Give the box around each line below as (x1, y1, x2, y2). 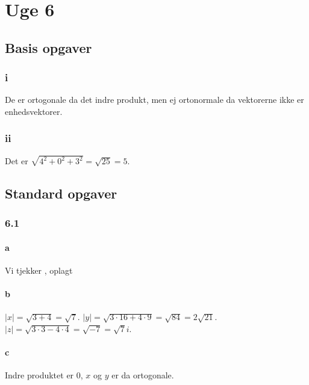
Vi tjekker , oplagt (5, 264, 73, 277)
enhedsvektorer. (5, 105, 63, 117)
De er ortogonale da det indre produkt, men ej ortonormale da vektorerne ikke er (5, 93, 304, 106)
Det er (5, 155, 28, 167)
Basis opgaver (5, 38, 92, 57)
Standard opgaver (5, 184, 117, 203)
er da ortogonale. (111, 369, 174, 381)
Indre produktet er (5, 369, 74, 381)
